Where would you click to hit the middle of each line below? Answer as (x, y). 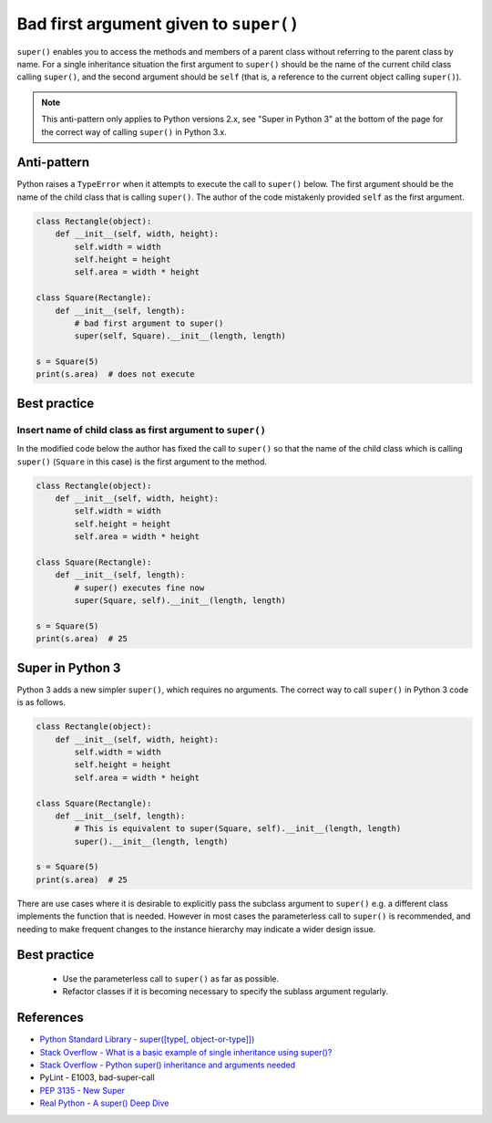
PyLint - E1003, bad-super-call (97, 1077)
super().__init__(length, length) (151, 841)
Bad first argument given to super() (158, 24)
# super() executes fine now (139, 587)
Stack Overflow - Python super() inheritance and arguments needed (168, 1065)
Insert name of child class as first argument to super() (141, 430)
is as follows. (41, 702)
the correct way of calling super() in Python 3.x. (134, 131)
